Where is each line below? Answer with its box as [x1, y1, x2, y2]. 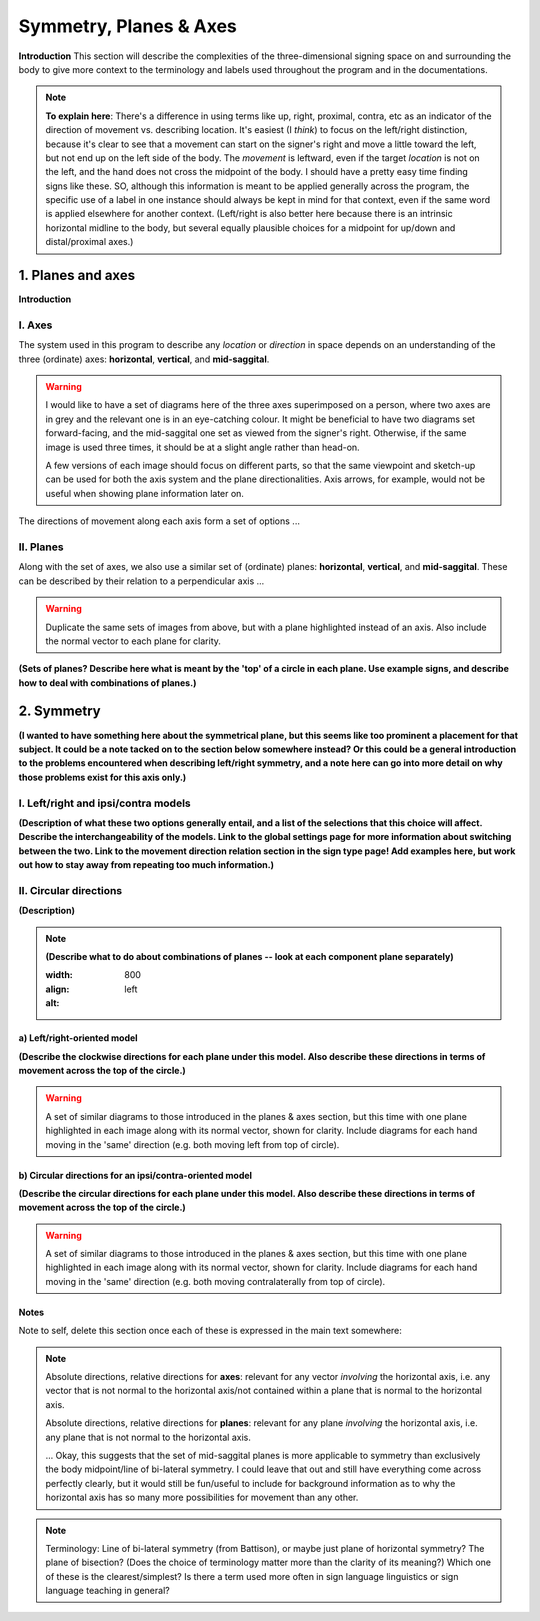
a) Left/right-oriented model [18, 1032, 139, 1044]
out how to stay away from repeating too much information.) [18, 859, 275, 871]
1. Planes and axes [18, 267, 135, 284]
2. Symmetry [18, 703, 102, 720]
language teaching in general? [45, 1585, 170, 1597]
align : [45, 983, 70, 995]
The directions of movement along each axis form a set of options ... [18, 515, 300, 527]
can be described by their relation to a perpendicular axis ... [18, 575, 265, 587]
